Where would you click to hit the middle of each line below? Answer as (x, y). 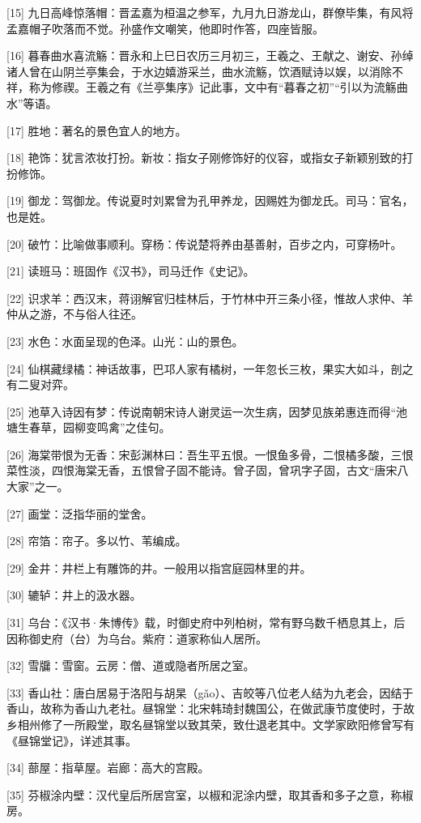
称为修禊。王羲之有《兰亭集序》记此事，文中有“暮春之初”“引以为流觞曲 (218, 87)
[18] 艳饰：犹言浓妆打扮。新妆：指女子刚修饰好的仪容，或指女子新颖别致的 (204, 158)
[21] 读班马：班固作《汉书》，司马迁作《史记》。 (131, 271)
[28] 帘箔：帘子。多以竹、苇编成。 (97, 541)
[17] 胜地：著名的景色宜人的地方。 (97, 130)
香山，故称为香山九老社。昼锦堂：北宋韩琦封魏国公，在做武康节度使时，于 (205, 708)
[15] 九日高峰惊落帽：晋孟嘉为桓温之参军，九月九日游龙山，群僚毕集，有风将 (210, 12)
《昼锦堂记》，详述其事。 (72, 740)
